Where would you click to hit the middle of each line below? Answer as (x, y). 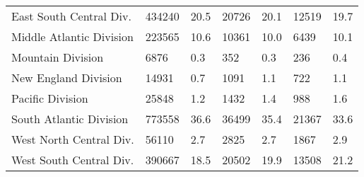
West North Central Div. (73, 139)
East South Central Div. (71, 16)
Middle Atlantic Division (72, 36)
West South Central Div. (73, 160)
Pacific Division (50, 98)
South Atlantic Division (70, 119)
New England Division (67, 78)
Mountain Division (58, 57)
